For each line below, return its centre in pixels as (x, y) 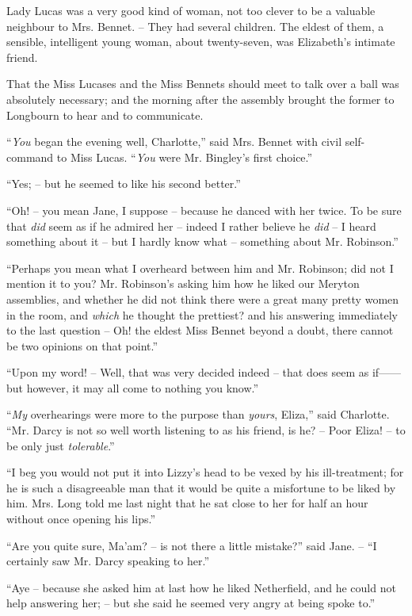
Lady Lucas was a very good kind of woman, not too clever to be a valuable (191, 10)
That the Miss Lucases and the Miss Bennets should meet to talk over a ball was (203, 84)
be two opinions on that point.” (82, 345)
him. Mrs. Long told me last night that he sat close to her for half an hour (187, 503)
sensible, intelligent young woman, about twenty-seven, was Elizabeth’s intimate (201, 42)
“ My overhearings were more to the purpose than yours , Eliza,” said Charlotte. (198, 414)
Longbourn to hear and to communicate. (105, 115)
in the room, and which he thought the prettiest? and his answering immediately (202, 314)
